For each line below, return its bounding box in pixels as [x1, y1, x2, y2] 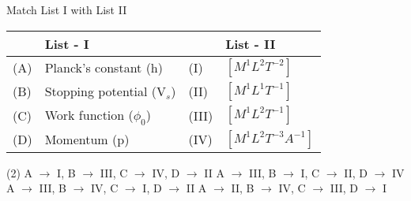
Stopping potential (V [44, 82, 167, 101]
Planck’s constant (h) [44, 58, 163, 77]
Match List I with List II [6, 2, 127, 17]
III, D [330, 180, 358, 196]
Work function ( [44, 105, 134, 124]
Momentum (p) [44, 130, 130, 149]
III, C [100, 164, 128, 181]
